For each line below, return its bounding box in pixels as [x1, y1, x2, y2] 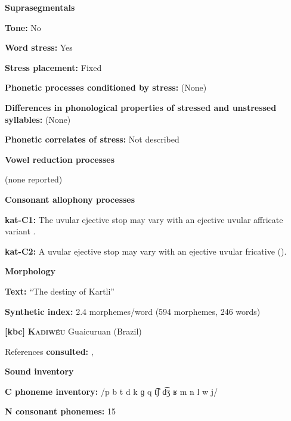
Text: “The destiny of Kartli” [5, 284, 114, 297]
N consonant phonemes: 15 [5, 405, 116, 417]
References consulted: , [5, 345, 94, 357]
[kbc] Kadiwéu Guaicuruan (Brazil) [5, 325, 142, 338]
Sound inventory [5, 365, 74, 377]
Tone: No [5, 21, 41, 33]
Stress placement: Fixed [5, 61, 102, 73]
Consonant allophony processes [5, 193, 135, 205]
